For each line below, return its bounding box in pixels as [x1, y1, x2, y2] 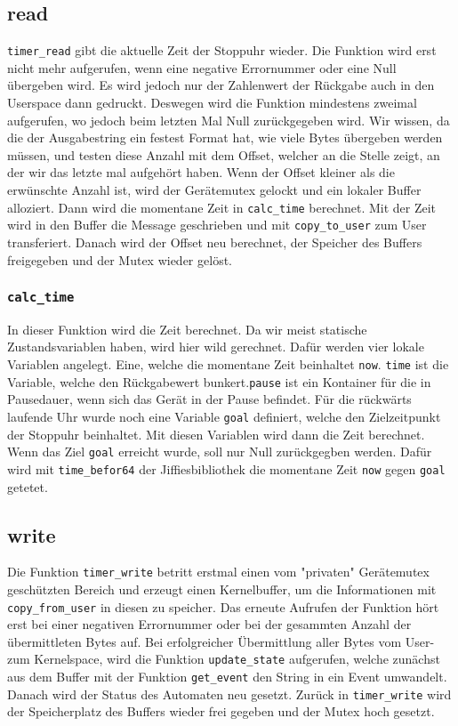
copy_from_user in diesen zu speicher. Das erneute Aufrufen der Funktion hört [7, 597, 439, 616]
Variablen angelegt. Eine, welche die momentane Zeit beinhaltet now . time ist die [7, 355, 449, 374]
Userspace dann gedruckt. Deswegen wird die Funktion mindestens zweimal [7, 93, 417, 112]
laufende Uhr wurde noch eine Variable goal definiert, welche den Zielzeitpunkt [7, 407, 441, 425]
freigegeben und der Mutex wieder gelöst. [7, 250, 232, 269]
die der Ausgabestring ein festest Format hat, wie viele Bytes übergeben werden [7, 128, 443, 147]
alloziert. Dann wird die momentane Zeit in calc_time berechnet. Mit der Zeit [7, 198, 437, 216]
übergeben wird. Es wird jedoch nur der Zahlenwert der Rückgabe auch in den [7, 76, 435, 94]
